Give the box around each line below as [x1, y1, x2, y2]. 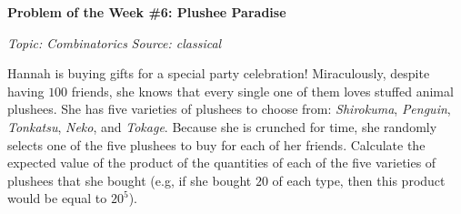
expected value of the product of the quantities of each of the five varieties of [7, 153, 436, 172]
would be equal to [7, 189, 107, 208]
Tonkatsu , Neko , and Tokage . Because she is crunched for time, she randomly [7, 117, 437, 136]
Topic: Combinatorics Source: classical [7, 33, 222, 52]
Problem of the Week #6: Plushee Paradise [7, 3, 286, 21]
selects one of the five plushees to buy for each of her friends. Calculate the [7, 135, 426, 154]
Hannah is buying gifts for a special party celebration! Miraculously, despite [7, 64, 430, 83]
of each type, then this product [272, 170, 446, 189]
